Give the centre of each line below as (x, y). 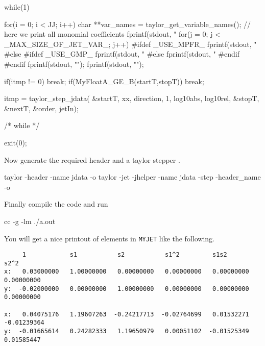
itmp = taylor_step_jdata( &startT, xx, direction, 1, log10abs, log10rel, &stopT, (132, 98)
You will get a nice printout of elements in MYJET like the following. (109, 238)
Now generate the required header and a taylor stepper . (92, 159)
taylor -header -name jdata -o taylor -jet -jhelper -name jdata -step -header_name (132, 177)
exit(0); (16, 142)
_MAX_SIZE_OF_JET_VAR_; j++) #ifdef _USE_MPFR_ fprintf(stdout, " (130, 44)
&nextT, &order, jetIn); (41, 108)
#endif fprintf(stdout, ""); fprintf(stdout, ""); (74, 64)
